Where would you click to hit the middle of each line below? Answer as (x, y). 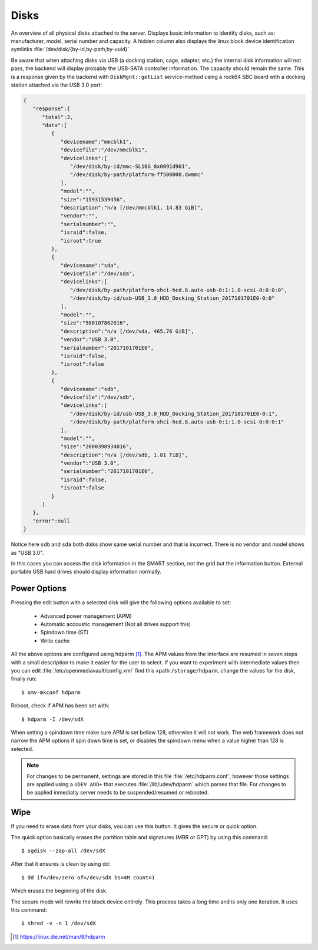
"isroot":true (81, 241)
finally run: (24, 679)
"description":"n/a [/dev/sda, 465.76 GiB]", (127, 331)
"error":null (52, 521)
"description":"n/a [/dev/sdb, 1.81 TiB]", (124, 455)
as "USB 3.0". (27, 552)
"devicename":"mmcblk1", (96, 142)
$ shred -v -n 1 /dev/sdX (59, 923)
